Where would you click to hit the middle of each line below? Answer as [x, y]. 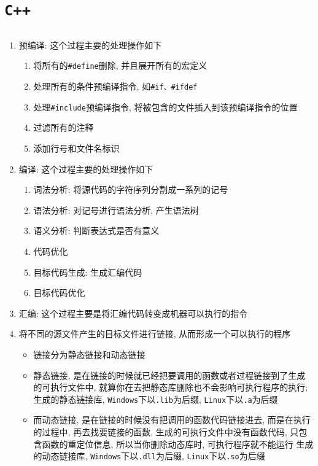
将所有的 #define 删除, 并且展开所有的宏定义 [120, 65]
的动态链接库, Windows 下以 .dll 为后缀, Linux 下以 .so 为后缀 [149, 456]
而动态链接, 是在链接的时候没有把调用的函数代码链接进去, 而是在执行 [172, 420]
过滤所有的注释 [64, 127]
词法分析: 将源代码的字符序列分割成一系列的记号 [131, 189]
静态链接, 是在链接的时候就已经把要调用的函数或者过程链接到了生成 [169, 375]
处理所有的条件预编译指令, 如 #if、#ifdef [115, 86]
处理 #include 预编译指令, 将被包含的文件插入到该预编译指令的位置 [165, 107]
